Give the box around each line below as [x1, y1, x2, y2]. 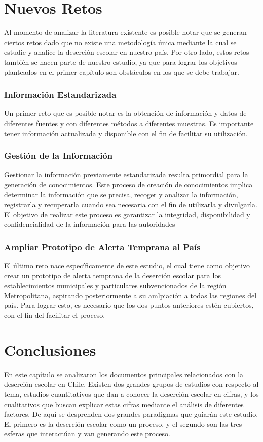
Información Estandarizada [4, 88, 117, 101]
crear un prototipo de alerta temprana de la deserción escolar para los [4, 270, 221, 280]
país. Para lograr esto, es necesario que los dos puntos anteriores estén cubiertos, [4, 300, 254, 310]
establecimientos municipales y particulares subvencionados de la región [4, 280, 227, 291]
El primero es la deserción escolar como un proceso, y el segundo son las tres [4, 418, 242, 429]
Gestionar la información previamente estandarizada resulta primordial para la [4, 169, 248, 180]
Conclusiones [4, 339, 96, 360]
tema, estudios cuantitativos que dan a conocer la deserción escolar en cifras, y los [4, 388, 259, 399]
